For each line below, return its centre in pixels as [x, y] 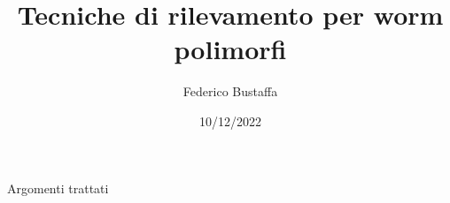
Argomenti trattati [58, 188]
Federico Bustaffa [230, 91]
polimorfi [230, 49]
